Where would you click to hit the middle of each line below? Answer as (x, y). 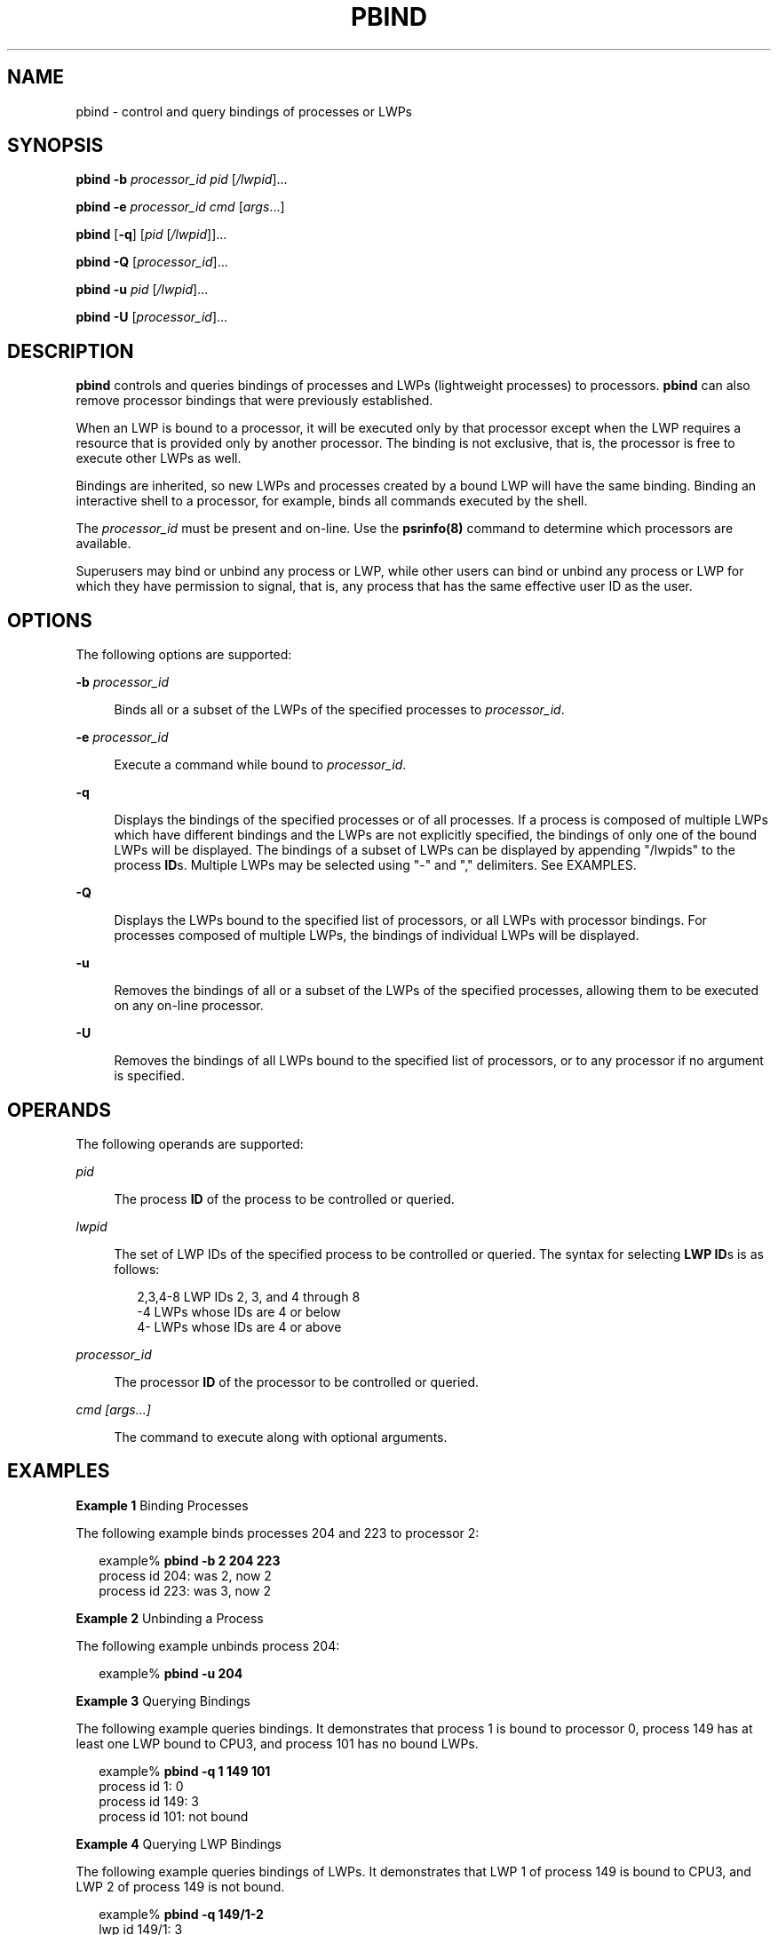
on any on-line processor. (189, 1006)
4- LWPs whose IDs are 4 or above (239, 1326)
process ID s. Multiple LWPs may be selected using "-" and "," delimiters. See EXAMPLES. (375, 865)
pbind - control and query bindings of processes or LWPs (244, 111)
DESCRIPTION (71, 351)
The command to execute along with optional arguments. (281, 1437)
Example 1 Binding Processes (162, 1505)
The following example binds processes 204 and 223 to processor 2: (278, 1533)
